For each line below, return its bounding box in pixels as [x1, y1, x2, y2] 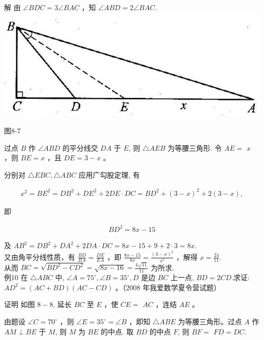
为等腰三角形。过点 [178, 316, 242, 326]
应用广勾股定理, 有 [78, 169, 140, 180]
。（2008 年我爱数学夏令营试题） [115, 282, 221, 292]
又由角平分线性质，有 [4, 251, 75, 262]
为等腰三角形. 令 [168, 142, 222, 153]
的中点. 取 [101, 326, 134, 336]
